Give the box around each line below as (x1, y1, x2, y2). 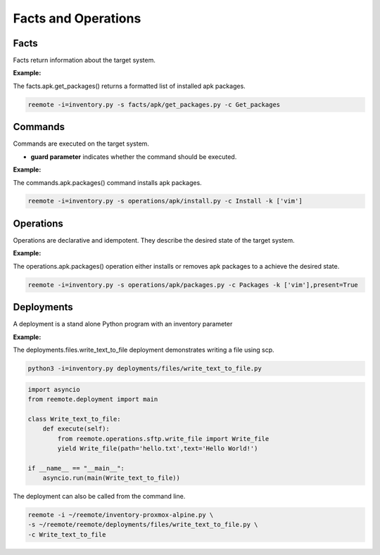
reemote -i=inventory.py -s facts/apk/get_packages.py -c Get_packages (27, 101, 281, 108)
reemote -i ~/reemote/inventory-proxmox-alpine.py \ (27, 511, 214, 519)
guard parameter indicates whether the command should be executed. (30, 152, 237, 161)
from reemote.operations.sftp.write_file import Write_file (57, 435, 270, 442)
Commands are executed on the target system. (13, 139, 149, 148)
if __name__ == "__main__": (27, 464, 125, 472)
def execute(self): (42, 425, 110, 433)
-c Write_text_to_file (27, 530, 106, 538)
